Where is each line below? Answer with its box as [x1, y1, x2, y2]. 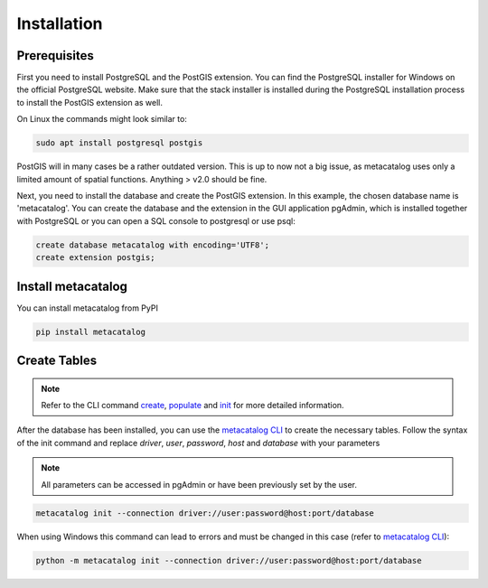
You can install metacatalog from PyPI [16, 303, 158, 313]
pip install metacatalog [35, 326, 146, 337]
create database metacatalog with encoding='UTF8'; [35, 239, 270, 250]
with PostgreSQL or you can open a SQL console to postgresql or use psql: [16, 215, 296, 226]
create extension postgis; [35, 253, 155, 263]
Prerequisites [16, 48, 94, 63]
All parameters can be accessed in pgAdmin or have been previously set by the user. [41, 479, 357, 490]
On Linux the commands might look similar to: [16, 114, 187, 125]
